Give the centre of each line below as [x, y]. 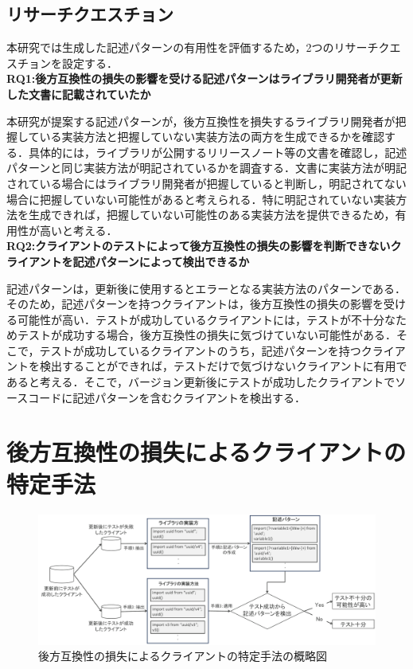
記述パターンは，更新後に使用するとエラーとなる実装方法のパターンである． [206, 288]
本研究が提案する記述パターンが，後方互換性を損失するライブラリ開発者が [201, 121]
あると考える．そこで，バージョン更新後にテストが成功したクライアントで [201, 382]
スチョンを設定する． [62, 63]
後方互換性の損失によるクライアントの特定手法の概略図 [183, 656]
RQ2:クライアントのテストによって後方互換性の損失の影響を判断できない [199, 246]
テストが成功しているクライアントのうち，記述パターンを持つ [200, 350]
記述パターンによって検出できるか [161, 261]
